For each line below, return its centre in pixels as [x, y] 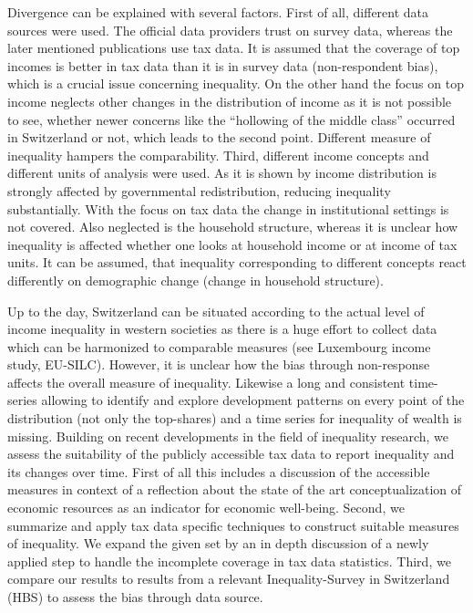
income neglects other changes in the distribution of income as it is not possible [230, 101]
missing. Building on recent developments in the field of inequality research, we [228, 436]
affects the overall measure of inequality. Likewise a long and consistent [206, 382]
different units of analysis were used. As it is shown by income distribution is [222, 173]
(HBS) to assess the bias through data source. [135, 597]
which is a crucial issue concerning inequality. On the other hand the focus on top [236, 83]
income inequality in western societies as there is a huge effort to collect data [222, 329]
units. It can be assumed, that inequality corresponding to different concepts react [237, 262]
